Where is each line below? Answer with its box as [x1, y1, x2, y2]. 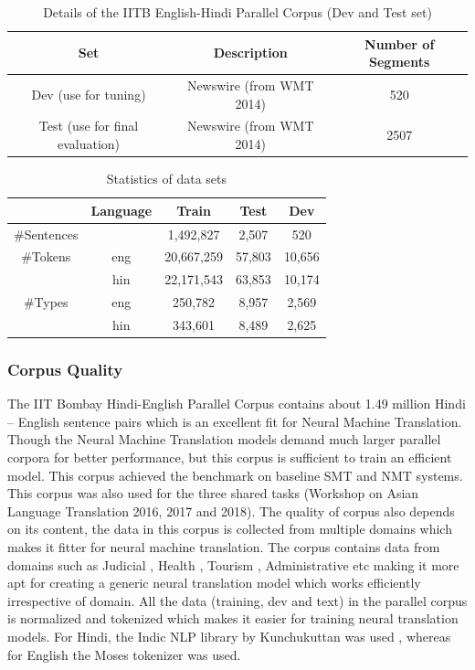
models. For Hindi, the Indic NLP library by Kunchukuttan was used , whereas [7, 627, 451, 645]
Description [213, 43, 288, 62]
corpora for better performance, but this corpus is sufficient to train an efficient [7, 448, 452, 467]
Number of [364, 34, 435, 53]
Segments [369, 52, 430, 71]
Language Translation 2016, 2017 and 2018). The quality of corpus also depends [7, 501, 455, 520]
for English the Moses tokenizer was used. [7, 644, 241, 664]
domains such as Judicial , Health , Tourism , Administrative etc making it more [7, 555, 459, 574]
